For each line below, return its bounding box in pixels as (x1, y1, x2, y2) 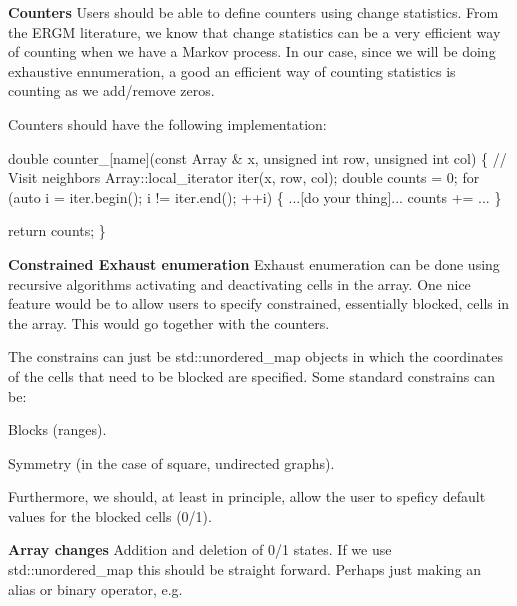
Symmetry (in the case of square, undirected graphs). (8, 452, 335, 473)
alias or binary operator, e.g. (8, 578, 183, 599)
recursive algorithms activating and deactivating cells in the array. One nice (8, 273, 471, 294)
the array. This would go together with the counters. (8, 312, 330, 333)
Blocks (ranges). (8, 419, 107, 440)
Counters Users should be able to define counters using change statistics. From (8, 2, 499, 22)
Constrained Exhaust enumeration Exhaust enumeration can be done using (8, 253, 500, 274)
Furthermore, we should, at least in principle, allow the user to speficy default (8, 486, 486, 507)
